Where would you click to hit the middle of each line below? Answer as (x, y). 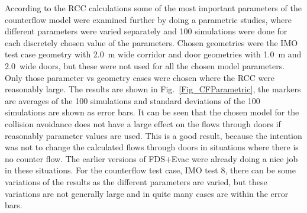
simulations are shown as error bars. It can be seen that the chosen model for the (152, 112)
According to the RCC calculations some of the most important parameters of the (153, 8)
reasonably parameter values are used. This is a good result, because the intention (153, 135)
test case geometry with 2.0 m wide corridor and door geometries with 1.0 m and (153, 54)
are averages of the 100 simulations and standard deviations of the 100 (133, 100)
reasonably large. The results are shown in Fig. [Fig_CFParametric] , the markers (153, 89)
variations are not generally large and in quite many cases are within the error (147, 193)
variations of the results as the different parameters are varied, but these (136, 181)
